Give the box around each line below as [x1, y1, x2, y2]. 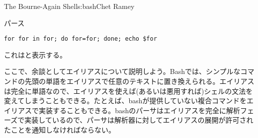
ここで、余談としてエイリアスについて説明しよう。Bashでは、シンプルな [4, 66, 241, 76]
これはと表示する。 [4, 49, 67, 60]
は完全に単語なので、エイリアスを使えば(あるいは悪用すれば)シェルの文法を [4, 85, 253, 96]
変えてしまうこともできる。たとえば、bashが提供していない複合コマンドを [4, 95, 247, 106]
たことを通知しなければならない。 [4, 125, 115, 135]
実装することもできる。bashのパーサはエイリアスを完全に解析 [38, 105, 240, 115]
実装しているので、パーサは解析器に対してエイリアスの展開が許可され [24, 115, 254, 125]
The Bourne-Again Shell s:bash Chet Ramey [4, 1, 135, 11]
